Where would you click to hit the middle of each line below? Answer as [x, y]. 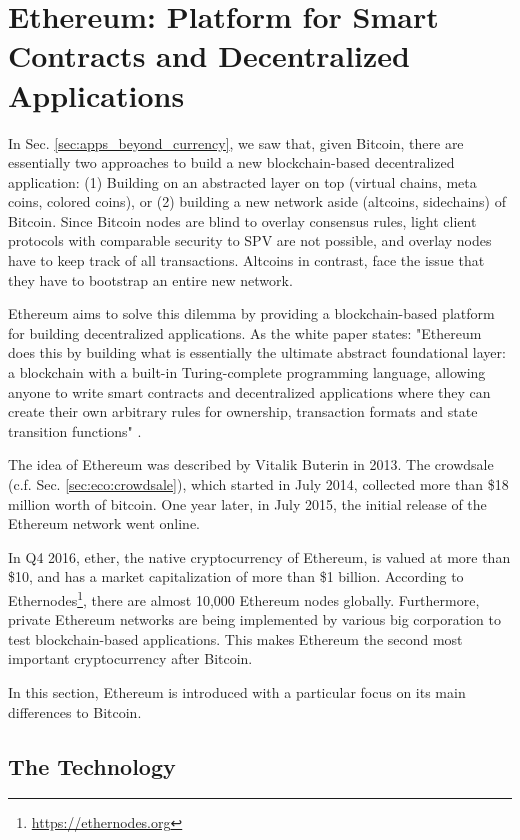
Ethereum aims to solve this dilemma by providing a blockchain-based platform [251, 313]
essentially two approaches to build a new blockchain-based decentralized [231, 162]
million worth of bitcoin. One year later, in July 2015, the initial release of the [247, 503]
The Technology [92, 765]
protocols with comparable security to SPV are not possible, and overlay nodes [250, 240]
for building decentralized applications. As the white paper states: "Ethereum [245, 332]
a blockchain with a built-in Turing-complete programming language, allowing [247, 372]
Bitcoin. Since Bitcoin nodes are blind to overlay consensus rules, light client [242, 220]
